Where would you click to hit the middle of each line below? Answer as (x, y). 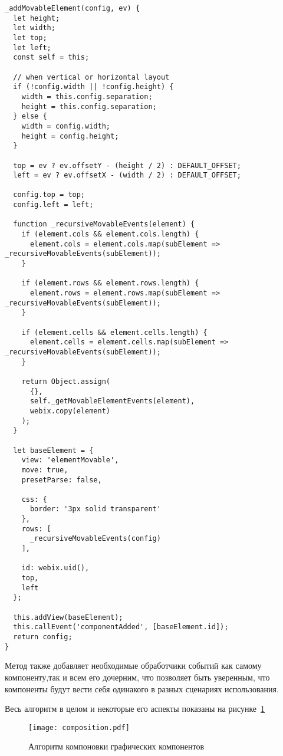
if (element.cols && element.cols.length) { (110, 234)
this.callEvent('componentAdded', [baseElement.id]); (121, 627)
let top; (30, 37)
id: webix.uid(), (55, 568)
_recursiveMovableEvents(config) (95, 539)
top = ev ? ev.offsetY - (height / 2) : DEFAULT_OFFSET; (127, 165)
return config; (43, 637)
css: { (34, 499)
